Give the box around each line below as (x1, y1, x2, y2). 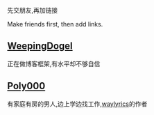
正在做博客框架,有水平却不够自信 (7, 59, 101, 68)
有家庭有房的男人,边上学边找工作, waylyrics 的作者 (7, 100, 148, 108)
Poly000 (7, 80, 46, 92)
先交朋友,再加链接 (7, 6, 58, 14)
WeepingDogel (7, 40, 73, 52)
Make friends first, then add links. (7, 20, 103, 28)
